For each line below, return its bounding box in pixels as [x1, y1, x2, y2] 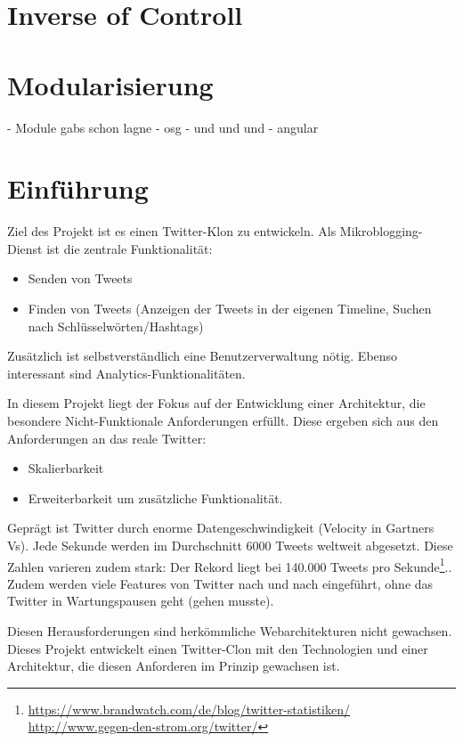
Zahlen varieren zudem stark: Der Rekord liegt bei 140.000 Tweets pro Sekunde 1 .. [7, 554, 452, 575]
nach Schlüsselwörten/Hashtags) [28, 316, 204, 335]
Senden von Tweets [28, 269, 133, 288]
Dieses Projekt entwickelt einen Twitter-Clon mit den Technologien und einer [7, 639, 428, 657]
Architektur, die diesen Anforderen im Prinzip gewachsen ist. [7, 656, 340, 675]
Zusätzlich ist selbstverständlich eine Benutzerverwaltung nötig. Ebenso [7, 347, 398, 365]
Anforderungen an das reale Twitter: [7, 428, 207, 447]
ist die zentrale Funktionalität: [46, 239, 213, 257]
